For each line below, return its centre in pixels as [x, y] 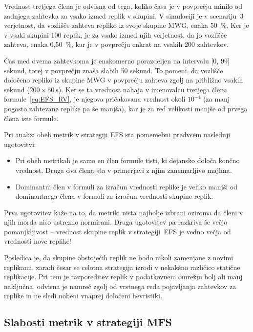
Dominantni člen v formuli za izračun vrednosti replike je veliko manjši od [126, 186]
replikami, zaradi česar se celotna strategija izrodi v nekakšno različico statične [122, 267]
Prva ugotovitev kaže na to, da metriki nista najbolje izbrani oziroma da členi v [124, 212]
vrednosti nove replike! [38, 241]
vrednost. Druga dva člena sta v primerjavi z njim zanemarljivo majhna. [124, 170]
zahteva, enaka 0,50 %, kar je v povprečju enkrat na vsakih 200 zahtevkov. [116, 44]
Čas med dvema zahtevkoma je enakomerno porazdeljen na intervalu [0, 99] [117, 60]
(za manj [217, 99]
